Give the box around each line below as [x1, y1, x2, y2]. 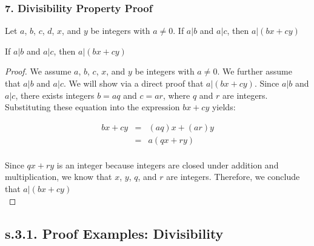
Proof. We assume [5, 65, 72, 78]
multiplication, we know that [5, 170, 112, 183]
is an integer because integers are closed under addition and [56, 158, 279, 171]
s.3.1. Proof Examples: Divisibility [5, 224, 224, 242]
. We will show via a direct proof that [63, 77, 204, 89]
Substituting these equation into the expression [5, 101, 180, 113]
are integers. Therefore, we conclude [166, 170, 300, 183]
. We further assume [217, 65, 292, 78]
